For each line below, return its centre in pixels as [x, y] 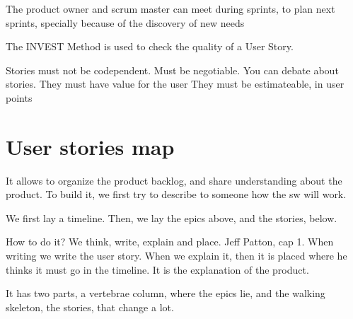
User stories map [90, 146]
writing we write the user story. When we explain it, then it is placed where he [176, 256]
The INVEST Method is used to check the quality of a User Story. [150, 46]
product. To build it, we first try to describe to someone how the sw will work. [176, 194]
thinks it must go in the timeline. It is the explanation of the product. [157, 269]
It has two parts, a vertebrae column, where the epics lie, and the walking [166, 293]
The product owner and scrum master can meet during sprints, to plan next [170, 8]
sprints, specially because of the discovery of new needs [125, 22]
